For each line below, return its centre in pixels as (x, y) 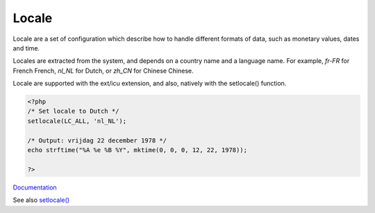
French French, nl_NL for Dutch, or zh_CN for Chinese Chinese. (103, 71)
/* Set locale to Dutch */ (73, 111)
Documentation (35, 187)
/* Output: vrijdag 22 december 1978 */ (97, 140)
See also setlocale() (41, 200)
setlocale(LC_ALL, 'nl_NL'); (77, 121)
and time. (26, 48)
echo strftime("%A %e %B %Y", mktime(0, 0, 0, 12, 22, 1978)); (137, 150)
